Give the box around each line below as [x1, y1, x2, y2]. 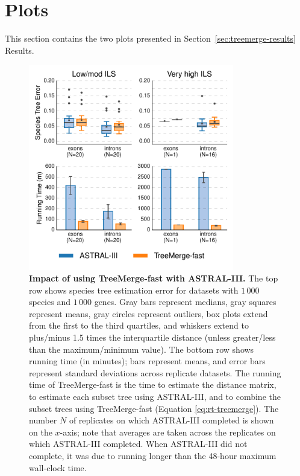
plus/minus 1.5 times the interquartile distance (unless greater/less [29, 331, 276, 344]
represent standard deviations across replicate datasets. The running [29, 366, 281, 379]
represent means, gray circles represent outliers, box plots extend [29, 307, 268, 320]
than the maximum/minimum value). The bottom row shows [29, 343, 254, 355]
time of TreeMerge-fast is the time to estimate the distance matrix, [29, 378, 277, 391]
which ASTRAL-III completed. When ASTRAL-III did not [29, 437, 248, 450]
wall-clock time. [29, 461, 87, 474]
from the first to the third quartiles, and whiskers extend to [29, 319, 249, 332]
